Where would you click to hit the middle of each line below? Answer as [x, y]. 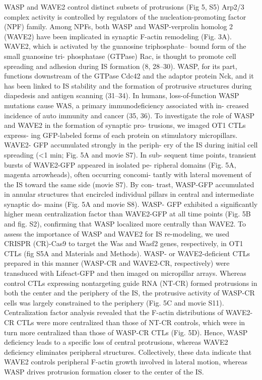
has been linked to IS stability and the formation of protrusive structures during [128, 85]
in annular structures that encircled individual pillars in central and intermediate [129, 194]
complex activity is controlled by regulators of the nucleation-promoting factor [125, 16]
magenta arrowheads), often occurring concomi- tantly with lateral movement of [128, 174]
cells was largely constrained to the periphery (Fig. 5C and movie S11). [114, 302]
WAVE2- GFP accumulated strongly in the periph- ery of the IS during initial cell [131, 145]
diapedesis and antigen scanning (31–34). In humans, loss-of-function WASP [122, 95]
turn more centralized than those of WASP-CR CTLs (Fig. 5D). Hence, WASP [126, 332]
